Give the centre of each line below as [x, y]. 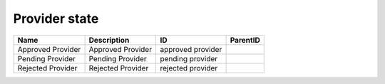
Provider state [56, 19]
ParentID [245, 40]
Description [109, 40]
